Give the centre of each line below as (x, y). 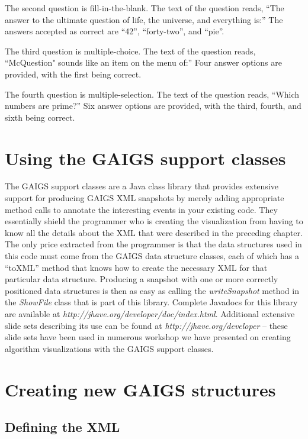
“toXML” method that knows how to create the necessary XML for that (136, 267)
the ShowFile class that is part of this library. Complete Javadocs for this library (151, 302)
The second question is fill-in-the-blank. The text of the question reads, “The (145, 8)
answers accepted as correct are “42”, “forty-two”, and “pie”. (115, 31)
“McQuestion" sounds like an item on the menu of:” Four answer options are (143, 62)
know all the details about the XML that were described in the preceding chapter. (154, 232)
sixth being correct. (40, 117)
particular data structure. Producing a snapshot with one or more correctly (142, 279)
